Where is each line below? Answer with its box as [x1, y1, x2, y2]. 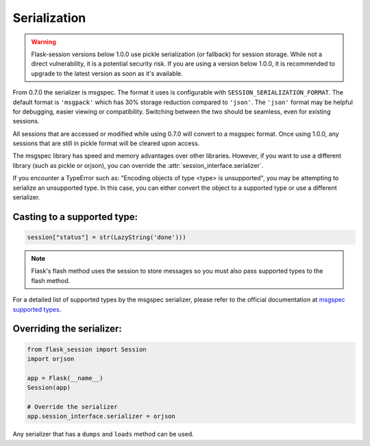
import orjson [27, 355, 75, 362]
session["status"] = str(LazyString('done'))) [27, 234, 186, 241]
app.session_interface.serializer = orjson [27, 412, 176, 421]
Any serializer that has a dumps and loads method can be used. [12, 430, 195, 438]
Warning [31, 38, 56, 46]
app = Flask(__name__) [27, 374, 103, 382]
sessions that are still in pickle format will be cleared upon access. [12, 139, 200, 147]
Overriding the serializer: [12, 323, 123, 335]
